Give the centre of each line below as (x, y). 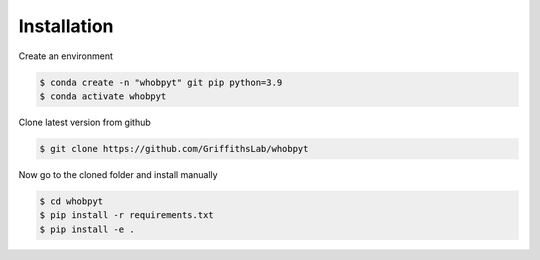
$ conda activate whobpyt (103, 96)
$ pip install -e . (87, 229)
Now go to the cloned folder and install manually (118, 174)
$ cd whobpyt (71, 201)
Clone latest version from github (85, 122)
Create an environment (66, 56)
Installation (66, 26)
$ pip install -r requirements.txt (126, 215)
